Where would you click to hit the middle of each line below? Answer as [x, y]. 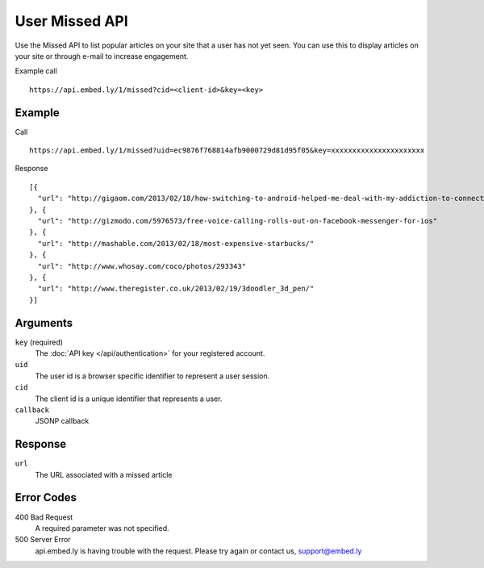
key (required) [39, 342]
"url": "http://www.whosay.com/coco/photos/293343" [142, 266]
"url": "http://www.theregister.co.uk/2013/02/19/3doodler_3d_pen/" [176, 289]
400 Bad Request [44, 517]
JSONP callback [62, 421]
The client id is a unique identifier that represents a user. [129, 399]
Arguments [44, 323]
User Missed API [71, 21]
